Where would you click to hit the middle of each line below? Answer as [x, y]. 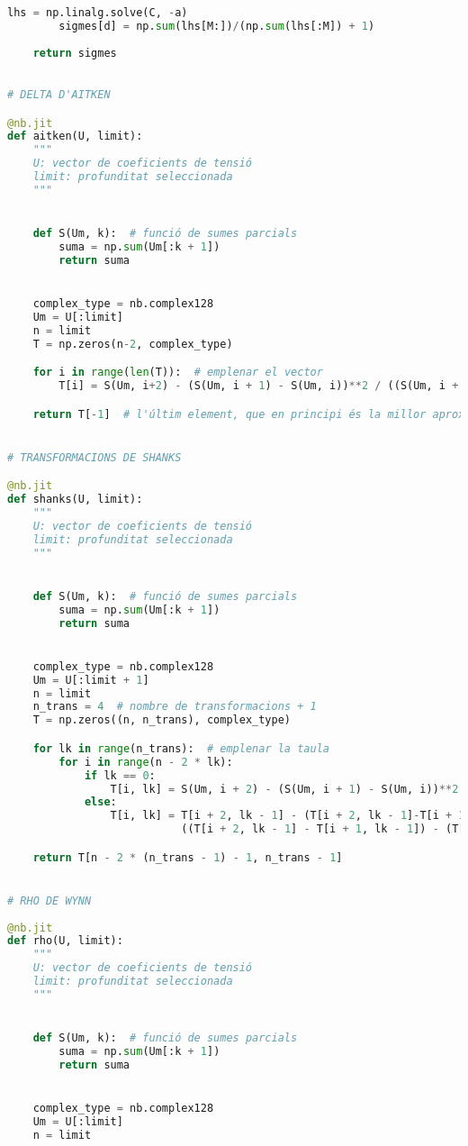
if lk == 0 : [120, 775]
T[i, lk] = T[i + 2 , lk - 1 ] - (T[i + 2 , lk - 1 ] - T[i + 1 [288, 816]
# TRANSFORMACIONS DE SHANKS [94, 457]
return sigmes [75, 53]
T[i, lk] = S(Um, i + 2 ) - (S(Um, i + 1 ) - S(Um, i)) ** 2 [284, 789]
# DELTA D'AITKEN [59, 95]
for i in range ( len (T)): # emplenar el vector [178, 373]
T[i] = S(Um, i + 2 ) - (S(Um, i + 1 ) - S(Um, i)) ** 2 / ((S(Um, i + [259, 386]
